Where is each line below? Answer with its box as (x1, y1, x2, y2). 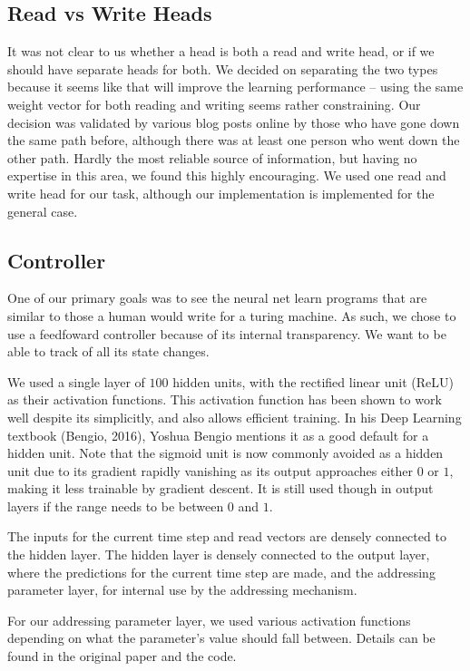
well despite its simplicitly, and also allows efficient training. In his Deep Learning (7, 407, 462, 426)
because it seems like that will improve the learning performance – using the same (7, 77, 464, 96)
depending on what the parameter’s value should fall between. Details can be (7, 628, 436, 647)
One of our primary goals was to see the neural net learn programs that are (7, 288, 427, 307)
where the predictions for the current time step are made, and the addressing (7, 562, 436, 581)
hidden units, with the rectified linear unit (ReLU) (172, 372, 454, 391)
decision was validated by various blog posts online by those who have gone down (7, 112, 460, 131)
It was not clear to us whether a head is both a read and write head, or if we (7, 42, 435, 61)
